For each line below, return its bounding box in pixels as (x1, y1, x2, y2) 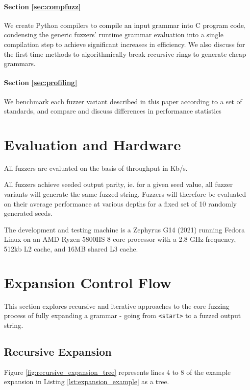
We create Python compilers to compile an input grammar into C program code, (4, 20, 246, 30)
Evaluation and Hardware (4, 134, 181, 154)
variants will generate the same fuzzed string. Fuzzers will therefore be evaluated (4, 189, 246, 199)
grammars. (4, 58, 36, 69)
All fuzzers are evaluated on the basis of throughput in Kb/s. (4, 162, 188, 173)
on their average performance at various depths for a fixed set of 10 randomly (4, 198, 237, 208)
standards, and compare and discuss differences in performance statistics (4, 106, 222, 116)
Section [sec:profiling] (4, 77, 77, 88)
